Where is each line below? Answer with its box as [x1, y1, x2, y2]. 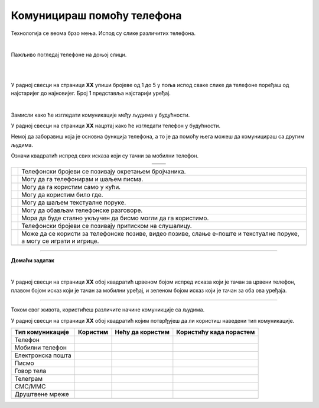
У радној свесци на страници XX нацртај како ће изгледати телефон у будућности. [11, 122, 221, 130]
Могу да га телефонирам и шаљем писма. [21, 175, 144, 183]
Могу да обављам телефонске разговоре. [21, 206, 143, 214]
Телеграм [14, 374, 43, 383]
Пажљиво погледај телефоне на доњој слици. [11, 51, 127, 59]
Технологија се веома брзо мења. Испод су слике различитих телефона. [11, 30, 196, 37]
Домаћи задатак [11, 256, 54, 264]
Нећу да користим [115, 327, 170, 336]
